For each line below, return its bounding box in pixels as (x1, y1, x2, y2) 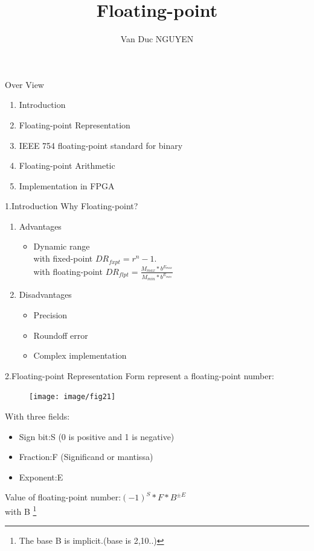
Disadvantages (19, 288, 72, 301)
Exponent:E (19, 470, 63, 483)
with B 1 (5, 503, 37, 517)
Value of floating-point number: (5, 491, 121, 503)
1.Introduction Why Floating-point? (5, 200, 138, 212)
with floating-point (33, 265, 103, 277)
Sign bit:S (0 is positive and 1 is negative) (19, 430, 175, 442)
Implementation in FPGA (19, 179, 115, 192)
